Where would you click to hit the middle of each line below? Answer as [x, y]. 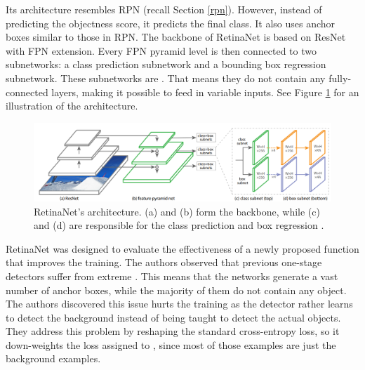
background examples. [53, 358]
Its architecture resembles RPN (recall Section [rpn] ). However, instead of [164, 9]
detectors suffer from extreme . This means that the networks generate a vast [172, 276]
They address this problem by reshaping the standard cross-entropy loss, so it [173, 331]
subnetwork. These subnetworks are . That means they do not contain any [166, 78]
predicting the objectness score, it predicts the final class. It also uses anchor [171, 23]
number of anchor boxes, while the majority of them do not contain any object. [176, 290]
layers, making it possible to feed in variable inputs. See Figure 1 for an [205, 92]
